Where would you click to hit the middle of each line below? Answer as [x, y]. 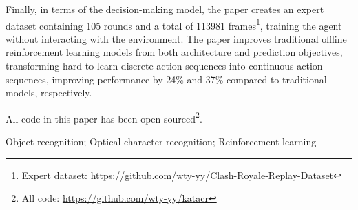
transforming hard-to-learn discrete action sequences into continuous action [164, 66]
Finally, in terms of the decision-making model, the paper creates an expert [165, 9]
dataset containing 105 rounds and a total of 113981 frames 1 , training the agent [174, 24]
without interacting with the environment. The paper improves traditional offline [176, 38]
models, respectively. [49, 93]
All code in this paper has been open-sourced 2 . [104, 117]
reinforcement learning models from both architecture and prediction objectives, [174, 52]
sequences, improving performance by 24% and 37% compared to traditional [166, 79]
